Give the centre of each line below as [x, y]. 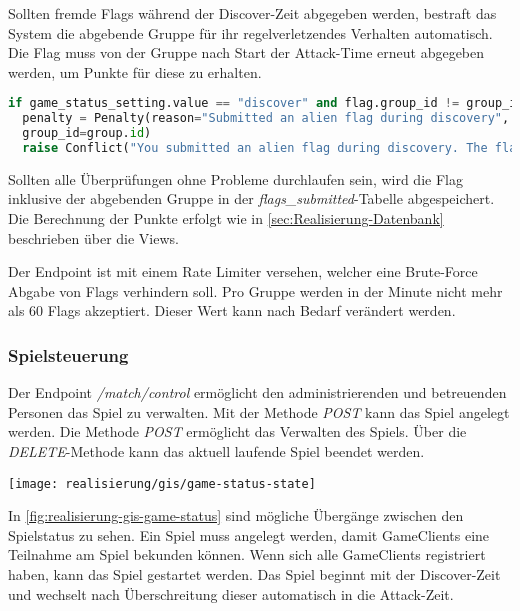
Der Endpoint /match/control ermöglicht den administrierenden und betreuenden [257, 392]
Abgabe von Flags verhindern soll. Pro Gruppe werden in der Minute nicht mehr [255, 290]
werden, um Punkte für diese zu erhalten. [135, 71]
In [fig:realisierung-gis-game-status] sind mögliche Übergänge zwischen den [236, 515]
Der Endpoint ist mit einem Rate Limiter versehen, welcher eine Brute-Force [243, 271]
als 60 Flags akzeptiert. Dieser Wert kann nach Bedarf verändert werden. [232, 310]
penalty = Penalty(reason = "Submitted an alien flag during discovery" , [266, 118]
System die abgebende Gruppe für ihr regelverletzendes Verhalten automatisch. [250, 32]
